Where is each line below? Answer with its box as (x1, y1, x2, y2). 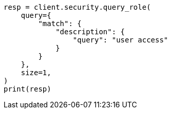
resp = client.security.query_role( (4, 3, 151, 11)
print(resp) (4, 85, 51, 93)
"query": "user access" (72, 36, 168, 44)
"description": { (55, 28, 125, 36)
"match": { (38, 19, 82, 28)
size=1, (21, 69, 51, 77)
